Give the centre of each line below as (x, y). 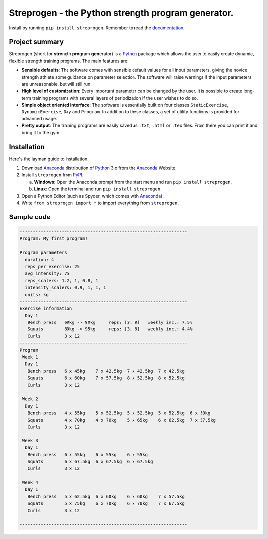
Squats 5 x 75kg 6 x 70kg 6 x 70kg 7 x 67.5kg (106, 503)
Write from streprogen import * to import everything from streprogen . (100, 203)
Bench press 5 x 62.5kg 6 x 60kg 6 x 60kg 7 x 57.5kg (106, 496)
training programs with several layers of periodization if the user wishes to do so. (115, 98)
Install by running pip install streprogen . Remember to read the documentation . (97, 28)
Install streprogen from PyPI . (53, 175)
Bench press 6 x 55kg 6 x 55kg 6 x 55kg (88, 455)
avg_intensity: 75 (47, 273)
